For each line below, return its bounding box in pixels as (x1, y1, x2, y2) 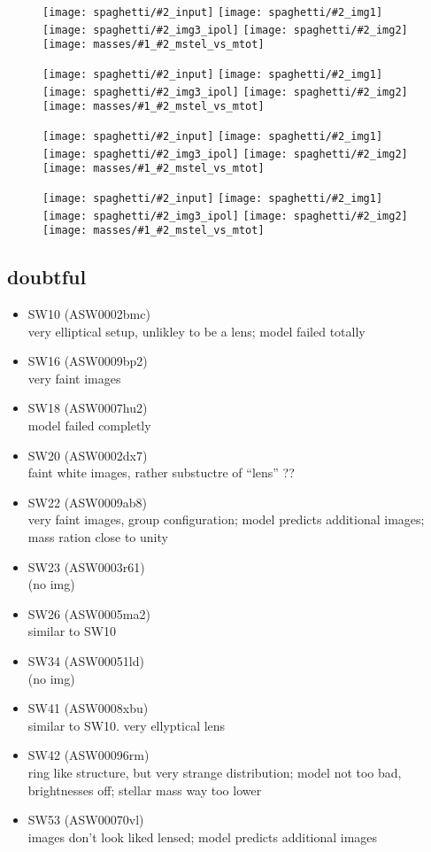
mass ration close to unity (27, 528, 168, 546)
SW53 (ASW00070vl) (27, 810, 144, 829)
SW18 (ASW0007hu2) (27, 399, 148, 417)
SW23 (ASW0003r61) (27, 557, 145, 576)
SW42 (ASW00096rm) (27, 746, 150, 764)
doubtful (7, 263, 87, 290)
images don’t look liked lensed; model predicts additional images (27, 827, 378, 846)
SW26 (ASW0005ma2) (27, 604, 150, 623)
